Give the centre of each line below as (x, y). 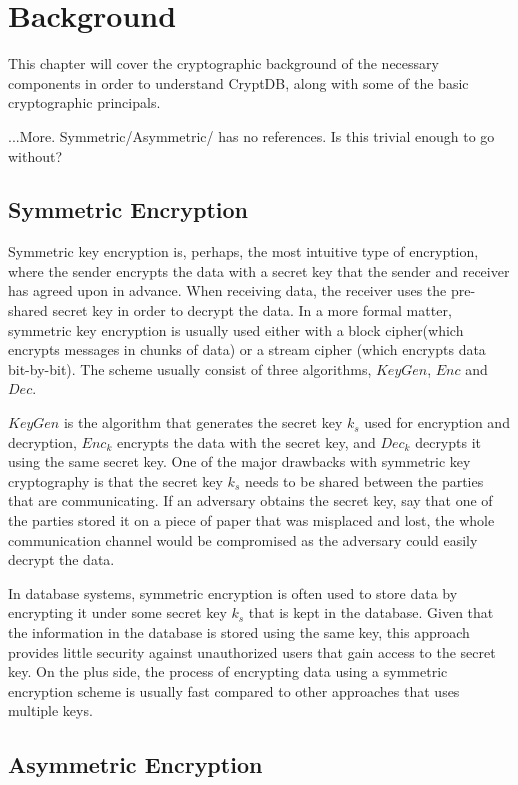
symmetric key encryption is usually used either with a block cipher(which (236, 329)
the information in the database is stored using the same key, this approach (239, 631)
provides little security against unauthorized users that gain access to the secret (252, 651)
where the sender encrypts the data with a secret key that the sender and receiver (259, 270)
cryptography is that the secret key (115, 480)
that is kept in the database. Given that (371, 612)
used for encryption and (437, 422)
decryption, (42, 441)
